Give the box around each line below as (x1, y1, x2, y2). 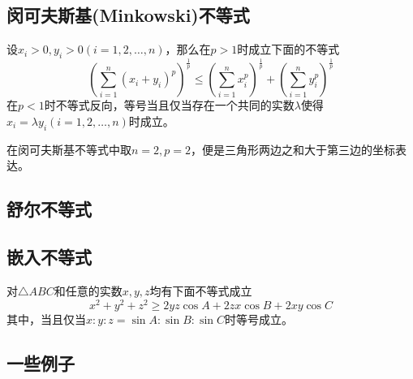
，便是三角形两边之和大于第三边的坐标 (191, 140, 395, 157)
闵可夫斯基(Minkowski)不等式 (6, 2, 250, 28)
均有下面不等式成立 (149, 282, 252, 299)
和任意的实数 (54, 282, 123, 299)
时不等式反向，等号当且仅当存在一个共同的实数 (44, 97, 295, 114)
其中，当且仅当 (6, 310, 86, 327)
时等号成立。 (225, 310, 294, 327)
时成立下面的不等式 (237, 41, 340, 58)
